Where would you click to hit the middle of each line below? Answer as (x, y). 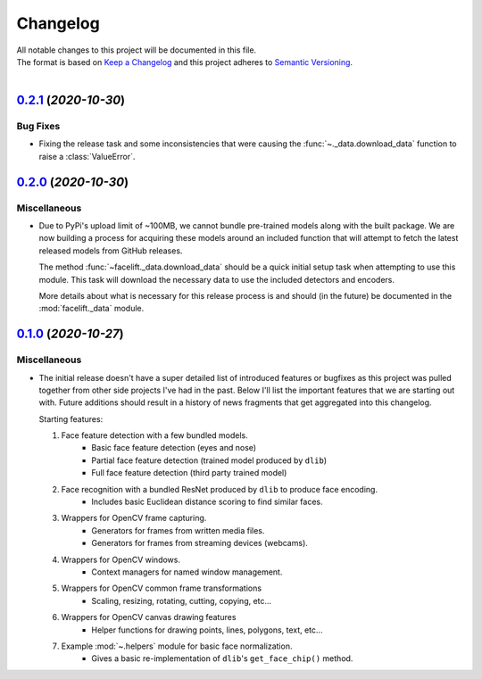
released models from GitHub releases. (111, 251)
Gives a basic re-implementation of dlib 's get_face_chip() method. (222, 658)
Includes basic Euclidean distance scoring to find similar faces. (207, 502)
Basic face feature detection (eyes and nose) (174, 448)
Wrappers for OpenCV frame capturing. (134, 518)
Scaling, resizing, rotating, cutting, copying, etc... (182, 600)
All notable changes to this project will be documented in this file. (137, 50)
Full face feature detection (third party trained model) (189, 473)
